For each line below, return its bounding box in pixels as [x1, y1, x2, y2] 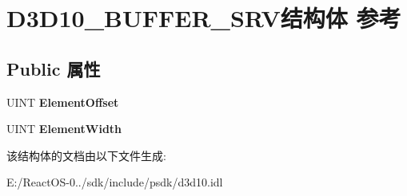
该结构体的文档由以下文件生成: [6, 147, 166, 163]
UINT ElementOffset [6, 93, 119, 110]
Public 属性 [6, 56, 101, 80]
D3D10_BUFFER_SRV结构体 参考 [6, 2, 401, 34]
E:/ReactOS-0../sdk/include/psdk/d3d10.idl [6, 174, 223, 190]
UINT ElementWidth [6, 120, 122, 137]
